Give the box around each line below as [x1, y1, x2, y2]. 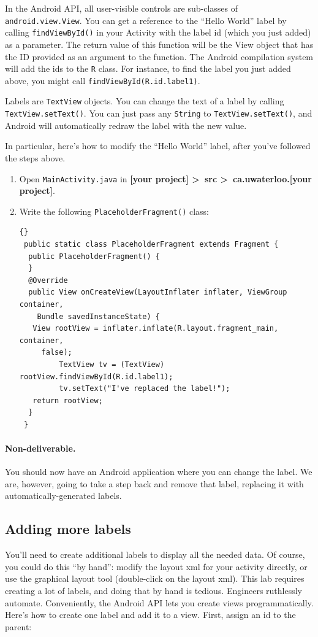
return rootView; [32, 396, 103, 405]
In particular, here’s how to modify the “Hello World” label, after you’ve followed [5, 139, 311, 152]
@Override [28, 276, 68, 285]
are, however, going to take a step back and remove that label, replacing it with [5, 477, 304, 490]
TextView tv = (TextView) [59, 360, 165, 369]
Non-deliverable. [5, 442, 76, 455]
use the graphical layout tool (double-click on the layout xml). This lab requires [5, 572, 305, 585]
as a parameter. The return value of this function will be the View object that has [5, 37, 314, 50]
